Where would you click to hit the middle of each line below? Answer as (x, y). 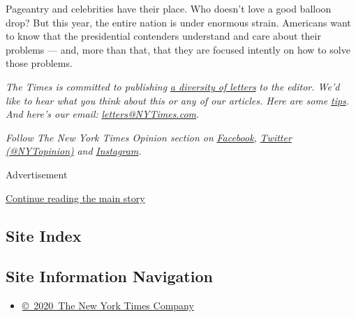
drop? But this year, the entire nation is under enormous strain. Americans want (178, 22)
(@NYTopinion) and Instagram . (74, 151)
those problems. (39, 63)
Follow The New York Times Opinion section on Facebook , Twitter (149, 137)
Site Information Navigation (109, 276)
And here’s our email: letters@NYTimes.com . (103, 114)
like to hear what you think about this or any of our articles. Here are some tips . (178, 100)
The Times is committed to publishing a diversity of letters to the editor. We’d (173, 86)
